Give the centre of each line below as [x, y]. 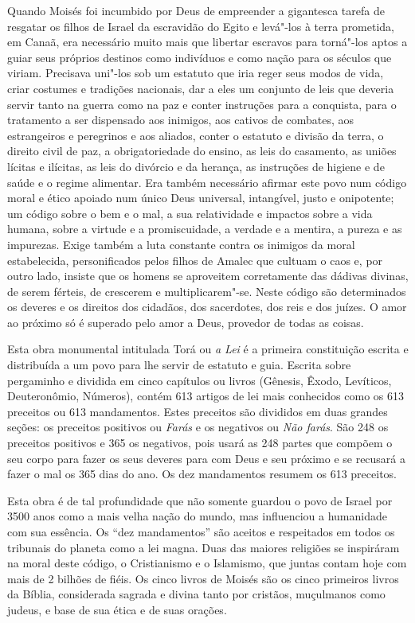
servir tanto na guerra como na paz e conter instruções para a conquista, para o [202, 104]
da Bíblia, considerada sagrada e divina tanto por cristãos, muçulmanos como [196, 594]
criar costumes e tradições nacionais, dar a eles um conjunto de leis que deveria [201, 88]
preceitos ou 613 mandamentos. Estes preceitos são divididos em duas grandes [198, 411]
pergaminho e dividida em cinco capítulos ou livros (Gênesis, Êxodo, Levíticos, [200, 380]
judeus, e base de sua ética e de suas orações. [117, 609]
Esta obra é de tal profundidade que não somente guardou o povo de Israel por [200, 500]
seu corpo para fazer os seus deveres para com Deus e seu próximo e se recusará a [207, 458]
